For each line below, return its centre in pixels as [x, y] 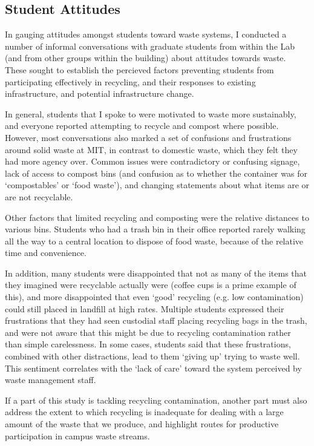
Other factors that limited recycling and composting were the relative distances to [157, 217]
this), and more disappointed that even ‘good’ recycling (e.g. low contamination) [154, 297]
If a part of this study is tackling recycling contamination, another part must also [156, 400]
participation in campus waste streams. [77, 435]
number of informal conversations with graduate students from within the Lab [150, 46]
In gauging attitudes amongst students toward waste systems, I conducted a [146, 34]
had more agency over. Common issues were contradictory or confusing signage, [152, 161]
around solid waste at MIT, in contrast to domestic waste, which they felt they [151, 149]
